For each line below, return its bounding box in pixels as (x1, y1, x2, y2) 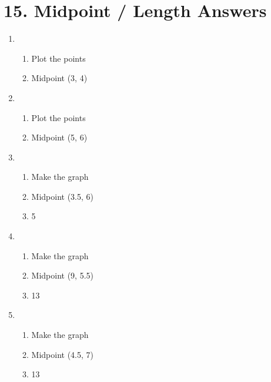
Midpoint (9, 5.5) (31, 269, 94, 282)
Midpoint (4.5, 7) (31, 348, 94, 360)
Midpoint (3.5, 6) (31, 190, 94, 202)
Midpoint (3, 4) (31, 72, 88, 84)
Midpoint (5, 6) (31, 131, 88, 143)
